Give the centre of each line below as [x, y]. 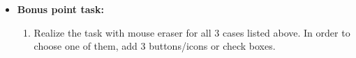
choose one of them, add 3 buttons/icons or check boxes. [155, 46]
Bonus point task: [60, 9]
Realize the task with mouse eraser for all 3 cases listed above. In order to [192, 32]
